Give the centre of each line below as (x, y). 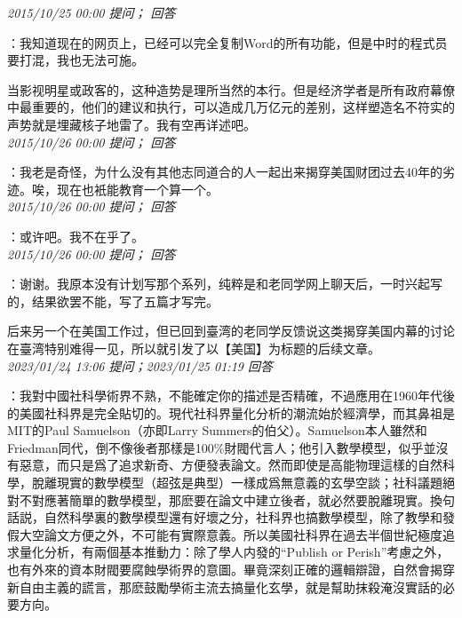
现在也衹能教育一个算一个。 (137, 189)
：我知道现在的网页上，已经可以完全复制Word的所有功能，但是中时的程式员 (227, 42)
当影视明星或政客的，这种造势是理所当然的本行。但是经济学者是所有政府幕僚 (231, 89)
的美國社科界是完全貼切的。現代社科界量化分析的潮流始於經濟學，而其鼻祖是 (231, 412)
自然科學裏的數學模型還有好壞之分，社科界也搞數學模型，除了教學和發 (249, 517)
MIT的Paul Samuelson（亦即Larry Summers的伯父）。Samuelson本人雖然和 (217, 430)
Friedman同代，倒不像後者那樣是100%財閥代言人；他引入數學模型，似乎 (215, 447)
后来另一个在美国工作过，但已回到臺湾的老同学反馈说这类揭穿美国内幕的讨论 (231, 331)
